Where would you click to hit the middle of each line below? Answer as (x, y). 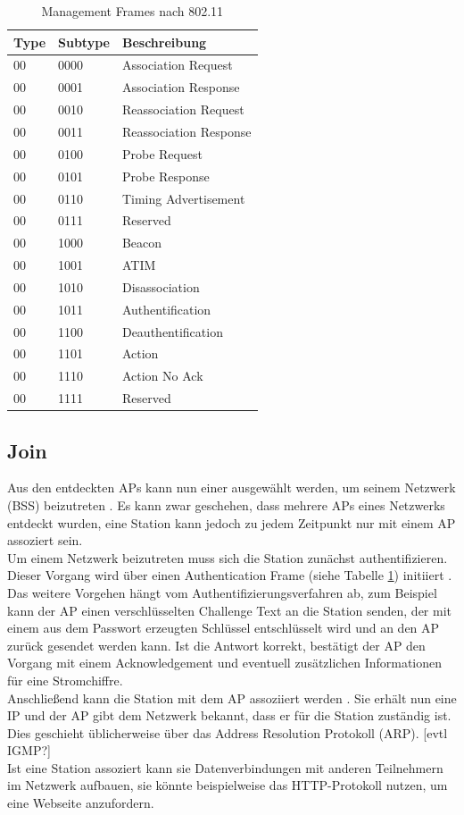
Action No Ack (162, 376)
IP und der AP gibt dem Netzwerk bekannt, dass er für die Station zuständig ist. (229, 715)
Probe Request (162, 153)
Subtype (84, 42)
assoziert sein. (45, 540)
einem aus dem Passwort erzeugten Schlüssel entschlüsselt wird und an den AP (224, 628)
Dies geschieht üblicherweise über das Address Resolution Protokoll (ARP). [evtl (228, 732)
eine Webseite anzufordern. (81, 803)
